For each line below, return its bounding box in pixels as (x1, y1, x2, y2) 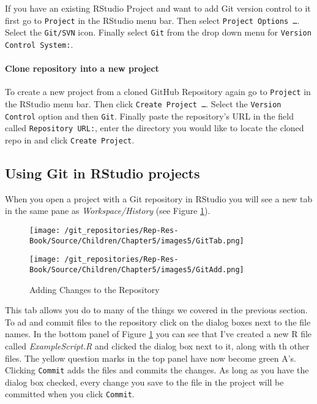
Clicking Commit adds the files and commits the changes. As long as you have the (5, 364, 309, 376)
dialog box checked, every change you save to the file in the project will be (5, 375, 284, 388)
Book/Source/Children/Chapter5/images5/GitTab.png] (29, 236, 244, 245)
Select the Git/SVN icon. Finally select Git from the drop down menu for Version (5, 26, 311, 39)
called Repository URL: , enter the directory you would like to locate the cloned (5, 121, 304, 134)
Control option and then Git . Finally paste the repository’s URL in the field (5, 109, 294, 122)
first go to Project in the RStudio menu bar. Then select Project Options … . (5, 13, 300, 26)
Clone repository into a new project (5, 62, 159, 75)
